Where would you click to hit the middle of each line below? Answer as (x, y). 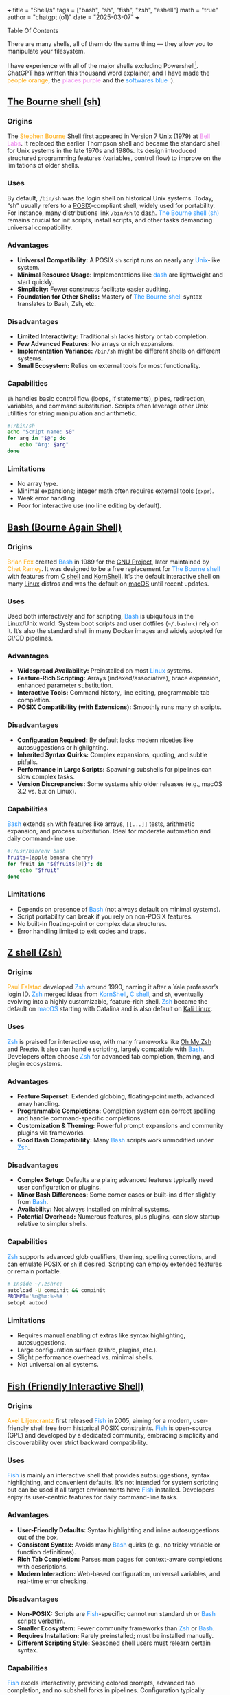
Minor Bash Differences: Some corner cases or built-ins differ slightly (116, 1195)
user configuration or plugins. (59, 1188)
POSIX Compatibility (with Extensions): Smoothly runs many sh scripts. (119, 707)
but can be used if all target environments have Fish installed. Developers (111, 1490)
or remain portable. (34, 1271)
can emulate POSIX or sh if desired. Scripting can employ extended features (115, 1264)
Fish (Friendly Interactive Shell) (76, 1386)
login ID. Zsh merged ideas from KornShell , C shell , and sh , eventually (105, 994)
